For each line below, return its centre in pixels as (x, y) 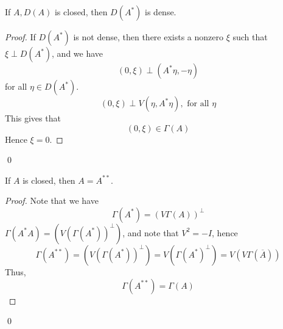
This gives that (33, 118)
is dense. (161, 12)
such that (250, 37)
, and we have (78, 53)
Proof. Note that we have (52, 201)
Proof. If (20, 37)
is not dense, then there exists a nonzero (148, 37)
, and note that (151, 232)
